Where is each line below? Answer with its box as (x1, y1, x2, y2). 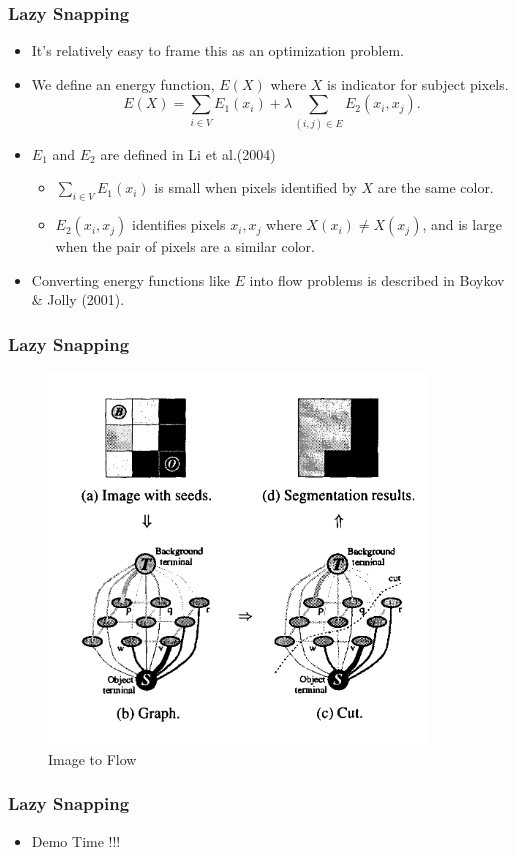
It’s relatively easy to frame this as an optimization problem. (31, 40, 404, 61)
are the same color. (377, 177, 494, 198)
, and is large (422, 214, 502, 235)
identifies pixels (132, 214, 226, 235)
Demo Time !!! (31, 830, 121, 851)
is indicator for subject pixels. (327, 73, 509, 94)
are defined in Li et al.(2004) (100, 143, 276, 164)
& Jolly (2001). (31, 289, 125, 310)
